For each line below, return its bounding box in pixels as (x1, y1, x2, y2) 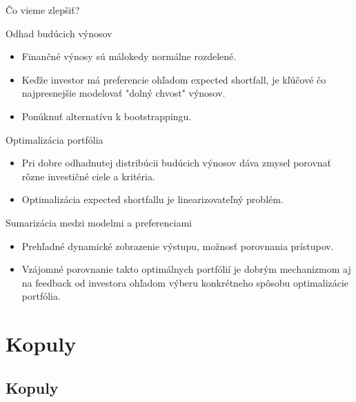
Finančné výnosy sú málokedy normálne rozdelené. (21, 49, 237, 64)
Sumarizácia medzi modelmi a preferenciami (6, 215, 192, 229)
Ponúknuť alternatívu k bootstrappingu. (21, 108, 192, 123)
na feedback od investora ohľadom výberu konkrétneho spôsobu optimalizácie (21, 275, 349, 289)
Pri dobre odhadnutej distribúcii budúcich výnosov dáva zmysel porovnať (21, 155, 332, 170)
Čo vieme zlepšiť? (6, 3, 80, 17)
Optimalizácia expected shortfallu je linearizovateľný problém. (21, 192, 284, 207)
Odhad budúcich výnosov (6, 26, 112, 40)
